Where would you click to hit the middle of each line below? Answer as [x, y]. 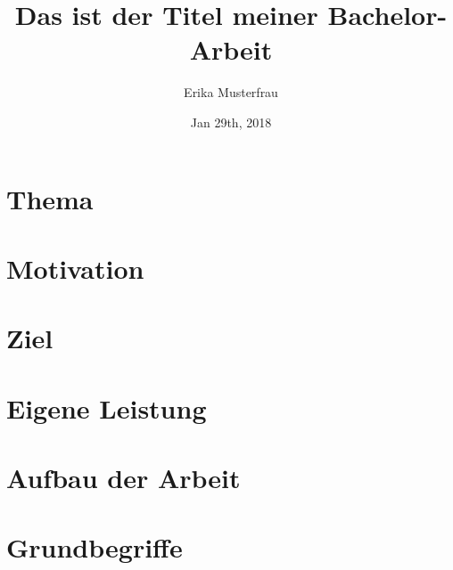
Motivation [75, 268]
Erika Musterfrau [231, 92]
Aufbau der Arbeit [124, 477]
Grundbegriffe [95, 547]
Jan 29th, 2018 [231, 122]
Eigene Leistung [107, 407]
